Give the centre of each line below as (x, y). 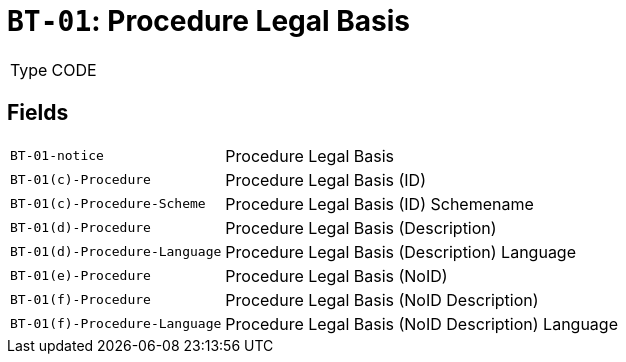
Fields (38, 113)
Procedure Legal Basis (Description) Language (400, 251)
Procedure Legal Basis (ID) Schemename (379, 203)
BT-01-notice (57, 156)
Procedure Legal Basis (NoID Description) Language (421, 323)
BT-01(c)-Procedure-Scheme (108, 204)
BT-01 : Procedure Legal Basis (208, 21)
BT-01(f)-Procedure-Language (116, 324)
